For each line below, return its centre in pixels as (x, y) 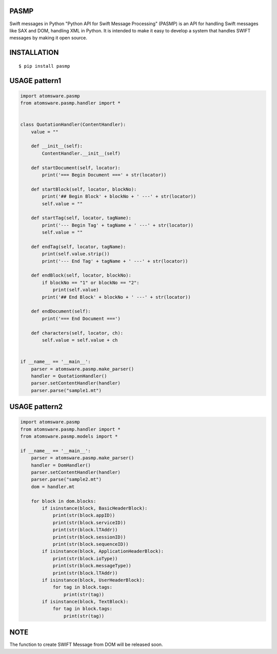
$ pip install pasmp (44, 66)
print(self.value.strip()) (76, 254)
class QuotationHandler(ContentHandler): (73, 125)
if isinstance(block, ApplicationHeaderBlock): (103, 551)
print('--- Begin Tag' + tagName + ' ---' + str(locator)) (118, 225)
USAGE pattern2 (36, 407)
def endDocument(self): (61, 311)
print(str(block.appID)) (84, 515)
